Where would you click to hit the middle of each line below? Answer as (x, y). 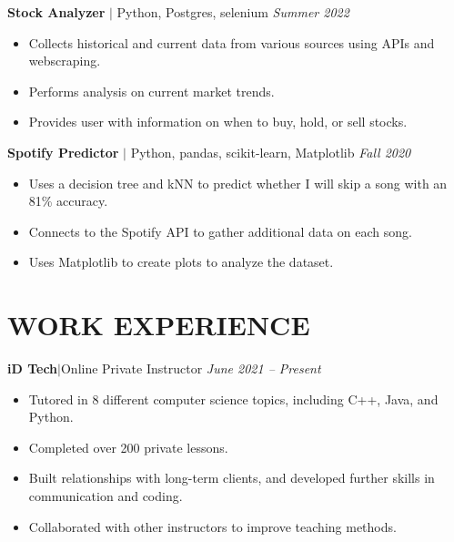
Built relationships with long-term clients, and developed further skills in (232, 478)
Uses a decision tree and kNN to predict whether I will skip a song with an (238, 183)
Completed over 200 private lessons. (128, 447)
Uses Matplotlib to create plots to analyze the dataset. (181, 262)
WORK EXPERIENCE (159, 325)
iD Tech (33, 368)
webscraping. (65, 61)
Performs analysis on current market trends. (151, 91)
